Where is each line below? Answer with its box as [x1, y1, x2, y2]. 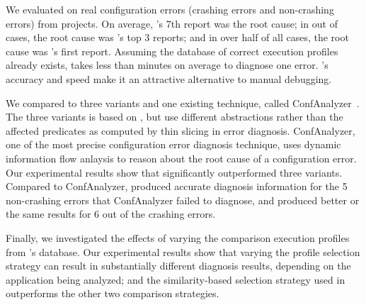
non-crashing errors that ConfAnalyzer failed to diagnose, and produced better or [6, 192, 360, 207]
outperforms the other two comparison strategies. [6, 286, 219, 301]
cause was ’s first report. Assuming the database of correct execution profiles [6, 43, 338, 58]
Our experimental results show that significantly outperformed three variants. [6, 165, 343, 179]
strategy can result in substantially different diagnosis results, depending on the [6, 258, 351, 273]
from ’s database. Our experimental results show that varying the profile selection [6, 244, 360, 259]
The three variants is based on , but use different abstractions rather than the [6, 109, 343, 124]
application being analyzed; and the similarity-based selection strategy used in [6, 272, 345, 287]
